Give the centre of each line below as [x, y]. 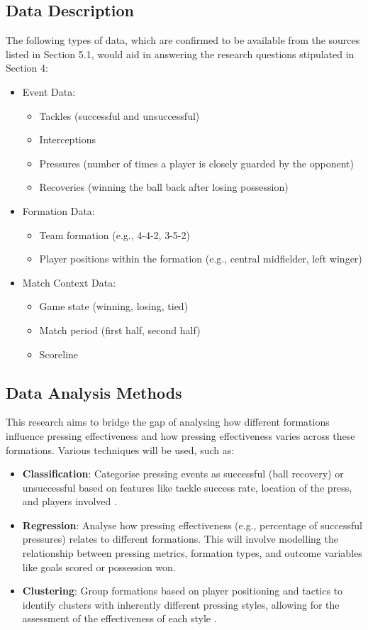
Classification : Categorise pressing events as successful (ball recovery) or [183, 474]
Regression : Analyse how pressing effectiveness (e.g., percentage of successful [193, 525]
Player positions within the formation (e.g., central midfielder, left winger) [201, 259]
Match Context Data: [69, 282]
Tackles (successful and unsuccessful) [119, 115]
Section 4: [27, 68]
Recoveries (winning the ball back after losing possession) [164, 187]
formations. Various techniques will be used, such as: [120, 449]
